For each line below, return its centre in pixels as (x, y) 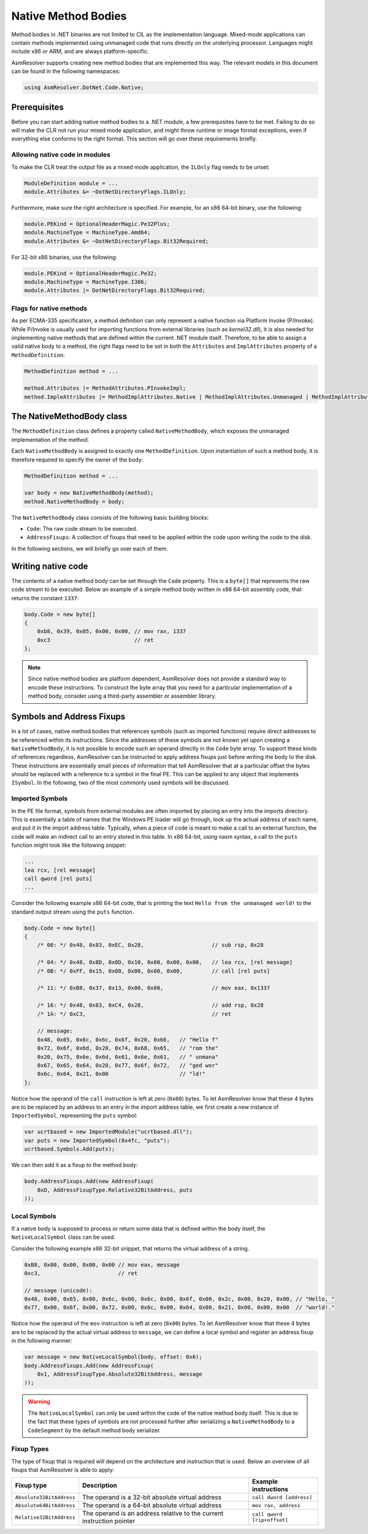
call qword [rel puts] (58, 878)
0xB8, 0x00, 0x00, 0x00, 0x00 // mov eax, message (102, 1265)
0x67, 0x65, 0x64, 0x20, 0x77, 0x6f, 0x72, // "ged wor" (128, 1065)
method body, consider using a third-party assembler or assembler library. (122, 696)
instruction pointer (109, 1521)
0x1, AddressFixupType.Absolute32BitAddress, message (120, 1374)
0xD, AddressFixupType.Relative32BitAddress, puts (115, 1190)
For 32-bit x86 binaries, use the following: (64, 257)
